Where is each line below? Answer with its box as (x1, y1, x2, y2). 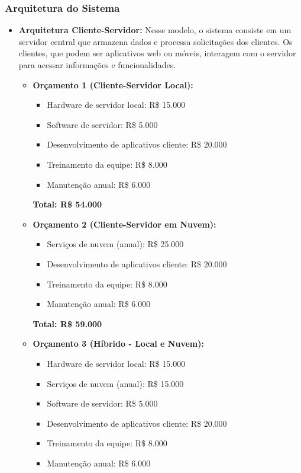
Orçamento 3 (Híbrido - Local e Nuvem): (33, 337, 204, 350)
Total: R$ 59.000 (33, 317, 102, 330)
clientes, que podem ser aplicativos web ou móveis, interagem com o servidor (18, 47, 296, 59)
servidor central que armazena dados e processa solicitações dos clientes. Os (18, 35, 293, 47)
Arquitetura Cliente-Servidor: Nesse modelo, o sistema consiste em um (18, 24, 292, 36)
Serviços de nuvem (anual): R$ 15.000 (47, 377, 184, 389)
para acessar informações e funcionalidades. (18, 59, 176, 71)
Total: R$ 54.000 (33, 198, 102, 210)
